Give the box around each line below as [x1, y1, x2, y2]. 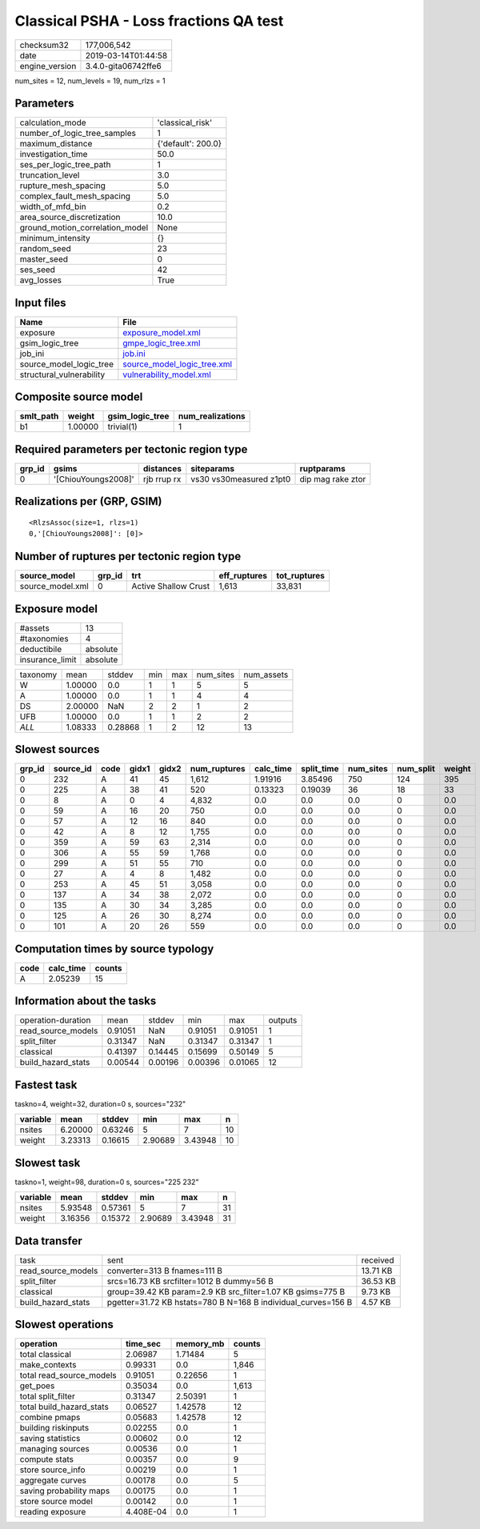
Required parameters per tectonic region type [14, 442, 248, 456]
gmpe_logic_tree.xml [122, 337, 201, 348]
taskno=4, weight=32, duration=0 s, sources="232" [14, 1099, 186, 1108]
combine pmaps [19, 1412, 81, 1423]
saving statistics [19, 1433, 81, 1444]
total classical [19, 1349, 71, 1360]
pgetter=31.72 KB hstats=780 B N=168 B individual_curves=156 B [106, 1296, 353, 1307]
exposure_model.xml [122, 326, 202, 338]
